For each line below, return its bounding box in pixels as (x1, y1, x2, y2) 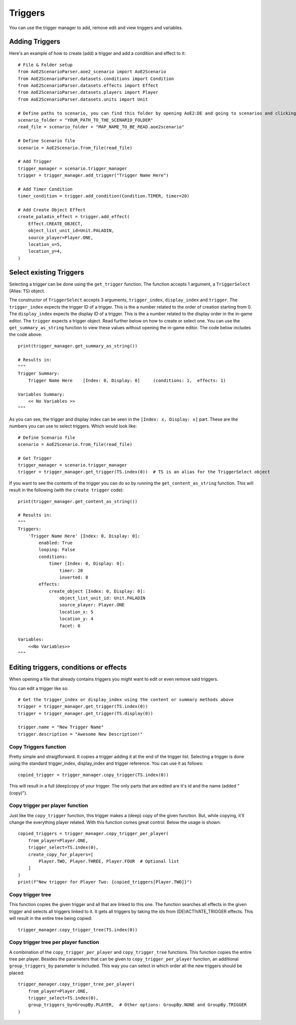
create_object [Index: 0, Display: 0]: (49, 588, 146, 594)
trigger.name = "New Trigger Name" (18, 724, 104, 730)
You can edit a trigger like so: (9, 685, 69, 691)
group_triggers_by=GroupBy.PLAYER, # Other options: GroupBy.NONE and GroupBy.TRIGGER (28, 1002, 247, 1008)
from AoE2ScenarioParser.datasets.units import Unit (18, 96, 148, 102)
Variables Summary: (18, 392, 65, 397)
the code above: (9, 331, 42, 338)
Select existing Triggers (9, 268, 84, 276)
